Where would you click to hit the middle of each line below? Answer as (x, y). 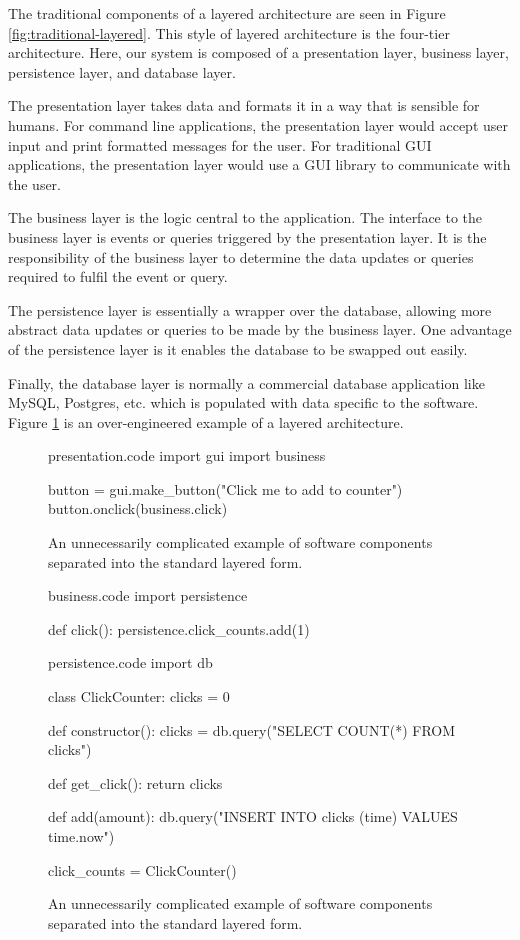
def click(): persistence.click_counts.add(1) (179, 628)
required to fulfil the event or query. (118, 276)
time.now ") (81, 836)
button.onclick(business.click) (138, 508)
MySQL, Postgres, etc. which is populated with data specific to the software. (243, 402)
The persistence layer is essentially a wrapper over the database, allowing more (250, 309)
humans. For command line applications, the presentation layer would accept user (258, 124)
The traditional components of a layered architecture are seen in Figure (227, 13)
